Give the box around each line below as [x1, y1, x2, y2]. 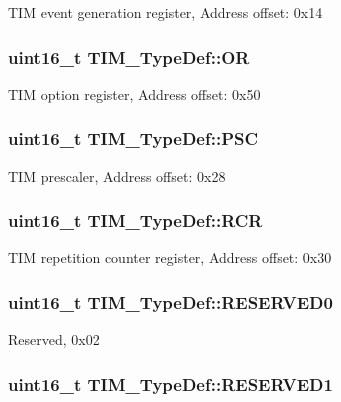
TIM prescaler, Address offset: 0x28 [8, 165, 226, 186]
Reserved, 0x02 [8, 329, 100, 350]
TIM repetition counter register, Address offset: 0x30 [8, 247, 332, 268]
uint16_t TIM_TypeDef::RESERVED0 [8, 289, 333, 314]
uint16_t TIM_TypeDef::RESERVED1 [8, 371, 333, 396]
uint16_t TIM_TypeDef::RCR [8, 208, 263, 233]
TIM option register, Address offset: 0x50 [8, 83, 261, 104]
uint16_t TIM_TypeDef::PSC [8, 126, 259, 151]
